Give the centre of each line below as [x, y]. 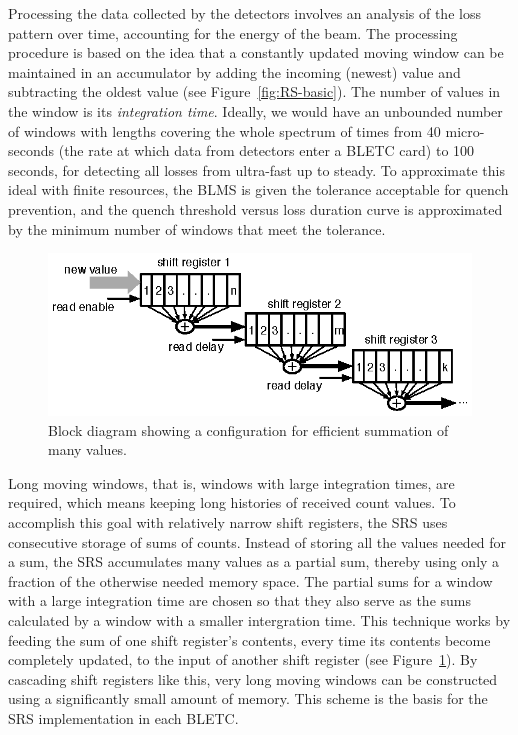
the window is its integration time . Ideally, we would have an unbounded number [255, 110]
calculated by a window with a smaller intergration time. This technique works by [259, 619]
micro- [465, 130]
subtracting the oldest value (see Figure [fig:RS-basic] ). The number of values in [254, 91]
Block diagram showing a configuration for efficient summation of [248, 429]
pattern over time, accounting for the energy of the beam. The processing [233, 32]
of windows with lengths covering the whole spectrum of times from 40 [224, 130]
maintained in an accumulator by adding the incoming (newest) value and [234, 71]
